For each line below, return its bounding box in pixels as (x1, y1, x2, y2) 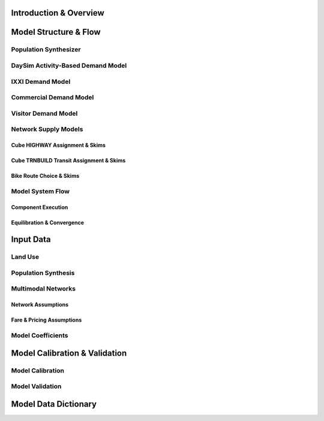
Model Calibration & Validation (11, 348, 127, 358)
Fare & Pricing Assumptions (11, 316, 82, 323)
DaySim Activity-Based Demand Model (11, 61, 127, 69)
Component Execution (11, 204, 68, 211)
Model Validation (11, 382, 62, 390)
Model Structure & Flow (11, 27, 101, 37)
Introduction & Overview (11, 8, 104, 18)
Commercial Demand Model (11, 93, 94, 102)
